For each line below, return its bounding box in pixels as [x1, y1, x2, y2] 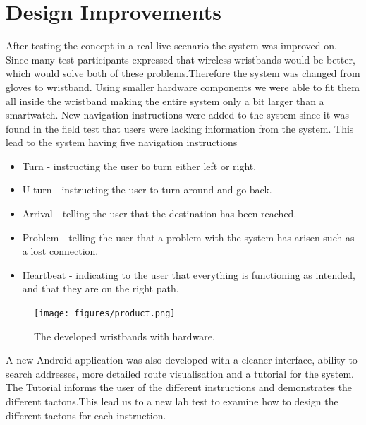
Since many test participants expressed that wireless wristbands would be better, [6, 52, 355, 66]
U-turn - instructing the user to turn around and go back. [22, 182, 272, 197]
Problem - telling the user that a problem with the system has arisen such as [22, 229, 355, 244]
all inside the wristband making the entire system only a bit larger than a [6, 93, 324, 108]
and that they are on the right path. [22, 281, 179, 296]
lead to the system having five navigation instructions [6, 135, 238, 150]
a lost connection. [22, 244, 99, 258]
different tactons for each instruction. [6, 407, 166, 422]
